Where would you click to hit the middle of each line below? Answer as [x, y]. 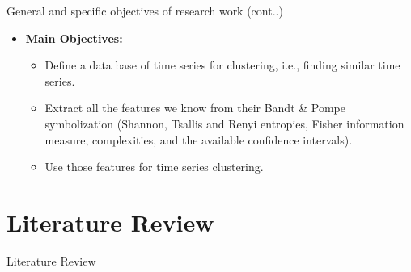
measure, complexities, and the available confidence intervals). [199, 139]
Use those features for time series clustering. [154, 167]
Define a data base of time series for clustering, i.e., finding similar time [222, 65]
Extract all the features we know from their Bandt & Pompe [195, 108]
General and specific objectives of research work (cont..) [145, 10]
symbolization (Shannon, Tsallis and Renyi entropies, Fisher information [225, 123]
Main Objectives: [74, 38]
